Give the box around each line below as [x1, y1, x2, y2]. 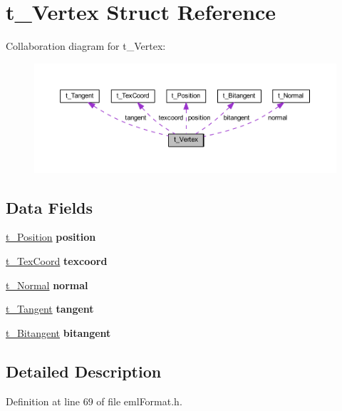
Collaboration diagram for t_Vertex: [6, 38, 166, 53]
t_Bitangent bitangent [6, 325, 111, 340]
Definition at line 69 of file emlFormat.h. [6, 393, 182, 408]
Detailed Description [6, 360, 162, 382]
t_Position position [6, 229, 96, 244]
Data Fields [6, 196, 93, 218]
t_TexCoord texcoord [6, 253, 108, 268]
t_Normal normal [6, 277, 88, 292]
